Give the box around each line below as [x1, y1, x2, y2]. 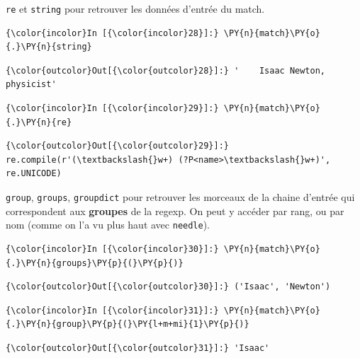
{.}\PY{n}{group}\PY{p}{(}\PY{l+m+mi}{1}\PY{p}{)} [6, 319, 249, 330]
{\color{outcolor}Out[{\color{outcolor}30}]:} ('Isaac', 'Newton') [6, 282, 331, 292]
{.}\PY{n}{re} [6, 117, 72, 127]
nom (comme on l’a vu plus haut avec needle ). [6, 217, 210, 232]
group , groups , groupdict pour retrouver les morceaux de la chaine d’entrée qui [6, 190, 355, 204]
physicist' [6, 79, 57, 90]
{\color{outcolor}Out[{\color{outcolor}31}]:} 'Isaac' [6, 342, 270, 353]
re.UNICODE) [6, 168, 62, 179]
